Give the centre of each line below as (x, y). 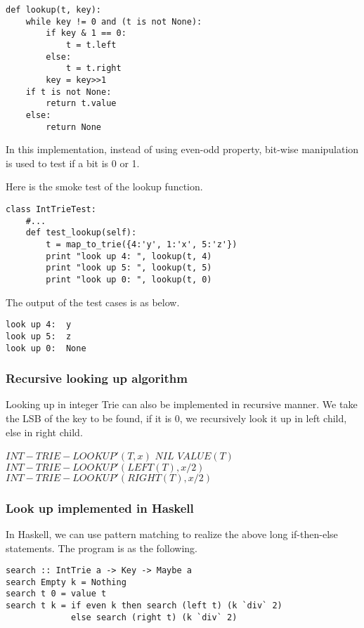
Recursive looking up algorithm (97, 378)
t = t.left (91, 45)
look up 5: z (39, 336)
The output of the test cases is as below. (93, 302)
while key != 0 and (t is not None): (114, 21)
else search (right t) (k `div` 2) (154, 617)
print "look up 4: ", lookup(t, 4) (129, 256)
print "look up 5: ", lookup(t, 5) (129, 268)
